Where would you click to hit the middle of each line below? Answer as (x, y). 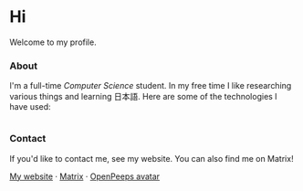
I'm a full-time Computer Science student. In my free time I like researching (151, 86)
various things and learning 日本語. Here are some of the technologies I (143, 97)
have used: (31, 107)
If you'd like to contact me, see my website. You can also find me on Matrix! (151, 158)
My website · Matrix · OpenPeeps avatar (85, 176)
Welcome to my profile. (53, 42)
